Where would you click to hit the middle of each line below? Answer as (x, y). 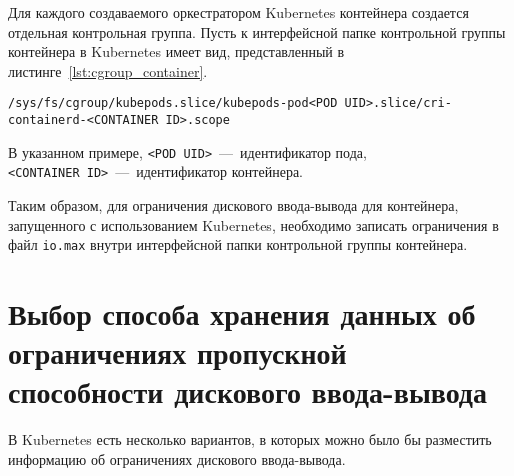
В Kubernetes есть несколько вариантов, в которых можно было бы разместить (250, 439)
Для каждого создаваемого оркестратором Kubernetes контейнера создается (238, 12)
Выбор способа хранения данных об (242, 313)
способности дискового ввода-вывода (248, 391)
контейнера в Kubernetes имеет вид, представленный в (176, 51)
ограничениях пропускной (177, 352)
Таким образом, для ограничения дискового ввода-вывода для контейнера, (233, 205)
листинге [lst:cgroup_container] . (108, 70)
